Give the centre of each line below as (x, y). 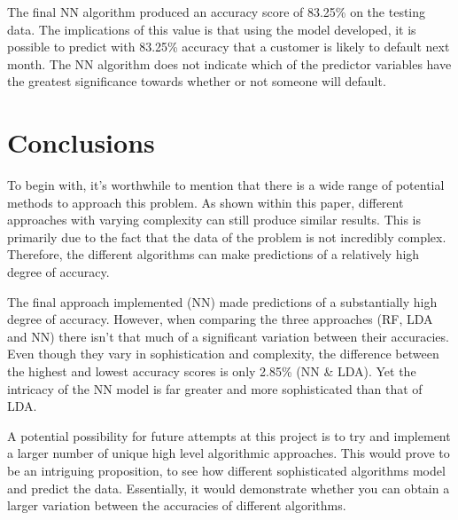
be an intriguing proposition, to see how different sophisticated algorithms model (226, 470)
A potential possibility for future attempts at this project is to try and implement (229, 435)
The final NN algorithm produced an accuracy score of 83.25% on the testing (217, 12)
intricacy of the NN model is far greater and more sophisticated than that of (215, 388)
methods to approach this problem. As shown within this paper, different (206, 202)
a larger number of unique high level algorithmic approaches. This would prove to (229, 453)
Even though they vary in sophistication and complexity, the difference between (223, 354)
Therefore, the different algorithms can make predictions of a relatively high (213, 254)
